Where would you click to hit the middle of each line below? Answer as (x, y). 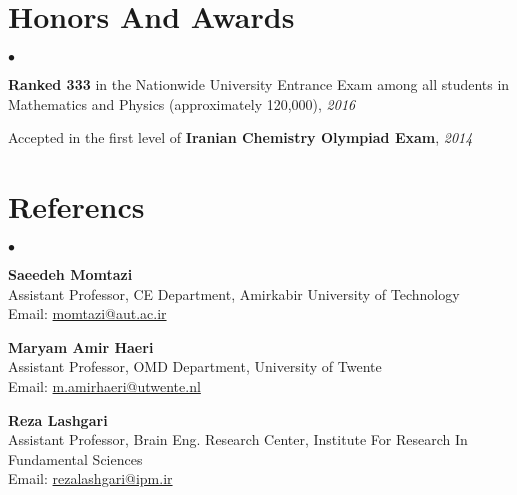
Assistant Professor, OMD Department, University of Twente (195, 366)
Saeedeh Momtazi (70, 274)
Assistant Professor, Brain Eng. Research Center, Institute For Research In (238, 439)
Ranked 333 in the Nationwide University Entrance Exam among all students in (259, 84)
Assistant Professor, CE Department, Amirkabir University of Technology (234, 293)
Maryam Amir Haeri (81, 346)
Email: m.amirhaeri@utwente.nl (104, 386)
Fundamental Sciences (75, 458)
